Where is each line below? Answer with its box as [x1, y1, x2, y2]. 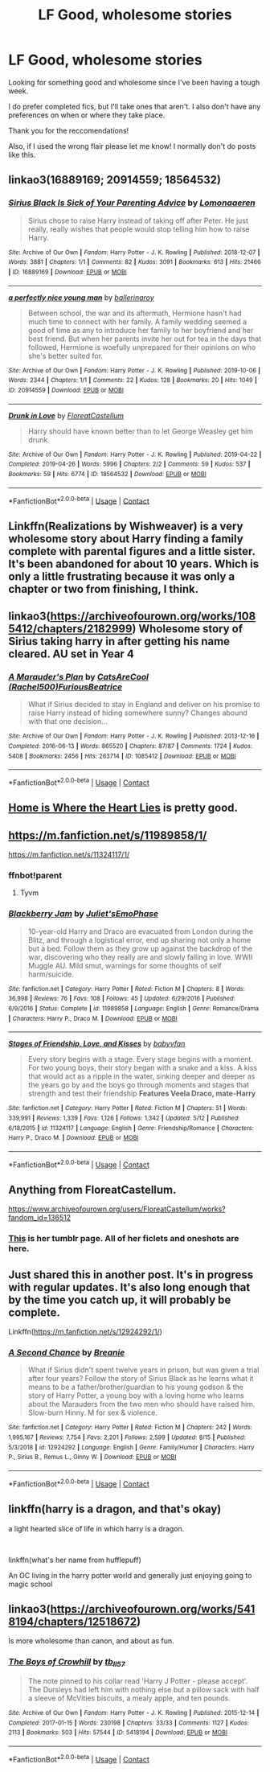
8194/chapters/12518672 [8, 1614, 137, 1628]
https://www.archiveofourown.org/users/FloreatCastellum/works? [8, 1204, 227, 1214]
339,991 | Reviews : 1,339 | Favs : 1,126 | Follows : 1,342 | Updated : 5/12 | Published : [8, 1114, 240, 1122]
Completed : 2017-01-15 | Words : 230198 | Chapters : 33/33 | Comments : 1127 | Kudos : [8, 1719, 249, 1727]
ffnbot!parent [8, 870, 63, 882]
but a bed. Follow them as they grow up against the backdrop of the [27, 944, 253, 953]
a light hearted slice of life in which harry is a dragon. [8, 1523, 185, 1533]
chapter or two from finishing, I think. [8, 582, 199, 596]
